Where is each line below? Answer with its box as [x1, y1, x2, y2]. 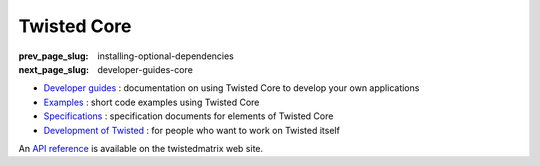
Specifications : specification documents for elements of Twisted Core [43, 110, 334, 122]
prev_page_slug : [18, 50, 89, 62]
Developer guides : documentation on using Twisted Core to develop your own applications [43, 82, 420, 94]
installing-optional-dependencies [97, 50, 235, 62]
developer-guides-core [97, 63, 194, 75]
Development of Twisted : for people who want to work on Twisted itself [43, 124, 340, 136]
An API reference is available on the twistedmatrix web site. [18, 142, 264, 154]
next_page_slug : [18, 63, 90, 75]
